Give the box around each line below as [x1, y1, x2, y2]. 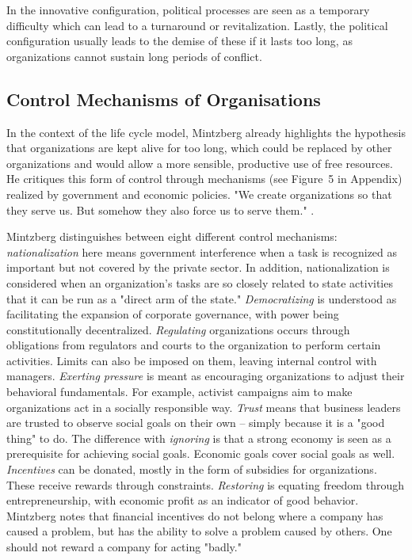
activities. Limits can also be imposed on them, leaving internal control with [6, 352, 377, 368]
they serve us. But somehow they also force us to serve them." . [6, 201, 315, 218]
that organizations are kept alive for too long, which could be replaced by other [6, 139, 392, 156]
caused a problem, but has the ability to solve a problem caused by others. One [6, 523, 392, 539]
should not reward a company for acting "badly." [6, 539, 242, 555]
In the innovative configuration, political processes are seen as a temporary [6, 2, 370, 17]
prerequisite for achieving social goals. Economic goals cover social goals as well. [6, 445, 395, 462]
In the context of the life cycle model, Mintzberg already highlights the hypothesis [6, 124, 406, 140]
